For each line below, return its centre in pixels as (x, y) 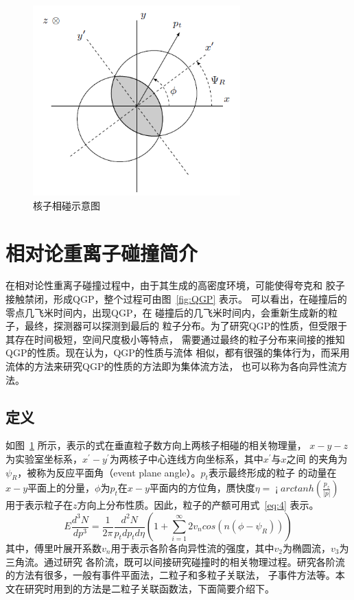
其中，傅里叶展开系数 (54, 548)
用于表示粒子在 (39, 505)
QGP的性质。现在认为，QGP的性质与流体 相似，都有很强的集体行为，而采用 (178, 353)
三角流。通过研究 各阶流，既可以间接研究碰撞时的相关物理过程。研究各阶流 (175, 561)
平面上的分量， (61, 488)
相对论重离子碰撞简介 (102, 252)
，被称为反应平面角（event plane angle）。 (109, 472)
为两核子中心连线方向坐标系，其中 (186, 459)
